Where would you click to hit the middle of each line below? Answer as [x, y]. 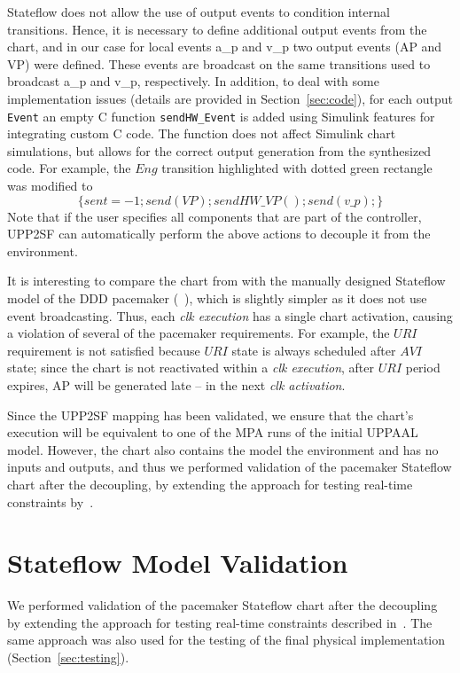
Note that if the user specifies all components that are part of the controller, [214, 216]
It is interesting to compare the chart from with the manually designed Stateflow [226, 281]
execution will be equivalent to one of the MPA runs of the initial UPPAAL [213, 432]
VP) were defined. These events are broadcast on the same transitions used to [219, 63]
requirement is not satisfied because [104, 350]
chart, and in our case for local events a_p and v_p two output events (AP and [225, 47]
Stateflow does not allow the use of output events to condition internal [199, 12]
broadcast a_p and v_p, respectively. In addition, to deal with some [193, 81]
